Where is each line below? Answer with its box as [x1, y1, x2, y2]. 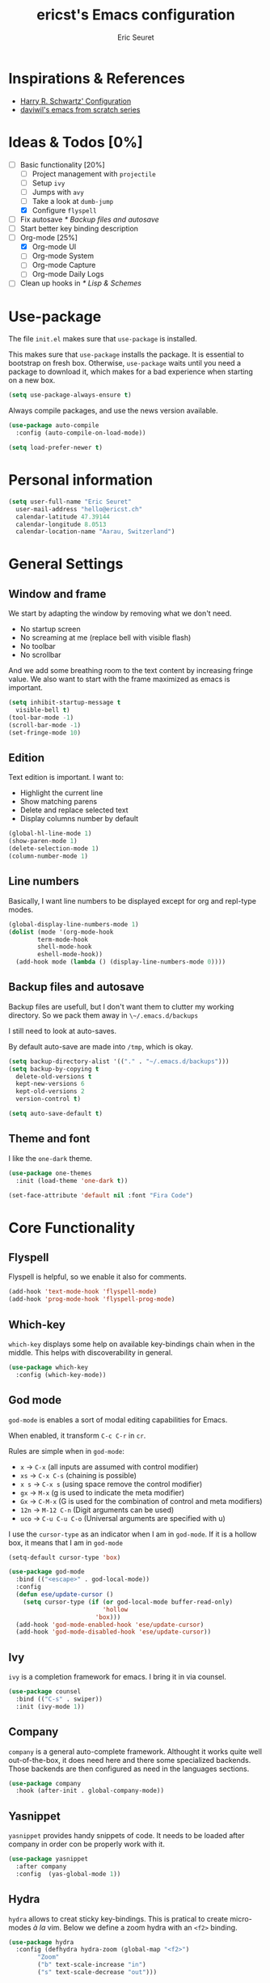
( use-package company [8, 1779, 82, 1787]
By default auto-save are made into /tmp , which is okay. [8, 1041, 194, 1051]
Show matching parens [19, 797, 98, 807]
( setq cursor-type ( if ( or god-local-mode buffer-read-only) [23, 1598, 233, 1606]
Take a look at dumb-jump [32, 196, 114, 206]
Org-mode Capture [32, 261, 96, 270]
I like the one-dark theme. [8, 1153, 93, 1163]
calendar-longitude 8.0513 [15, 520, 107, 528]
